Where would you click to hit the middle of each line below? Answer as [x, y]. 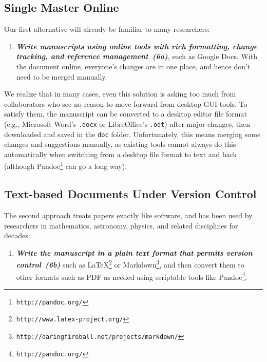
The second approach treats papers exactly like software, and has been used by [128, 215]
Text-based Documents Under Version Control [130, 194]
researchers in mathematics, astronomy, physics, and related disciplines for [121, 225]
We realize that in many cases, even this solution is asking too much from [120, 94]
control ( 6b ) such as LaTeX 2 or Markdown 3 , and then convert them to [130, 264]
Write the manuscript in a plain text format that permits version [134, 252]
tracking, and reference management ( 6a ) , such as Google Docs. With [137, 56]
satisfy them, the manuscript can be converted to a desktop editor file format [126, 114]
